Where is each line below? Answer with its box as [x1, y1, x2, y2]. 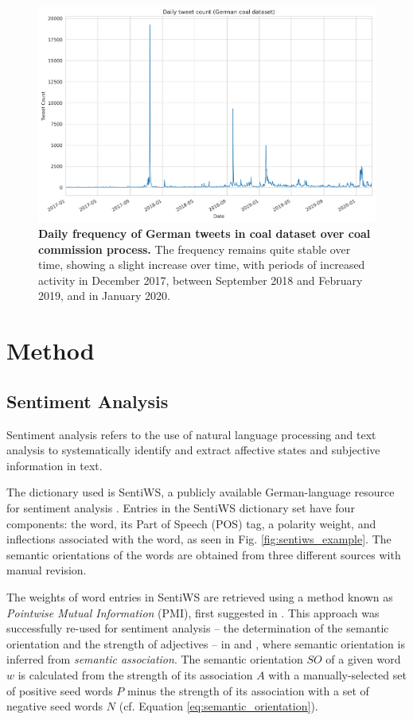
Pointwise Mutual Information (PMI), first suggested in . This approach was [6, 604, 380, 621]
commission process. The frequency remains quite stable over [38, 240, 351, 257]
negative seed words [6, 698, 103, 714]
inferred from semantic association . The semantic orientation [6, 651, 303, 667]
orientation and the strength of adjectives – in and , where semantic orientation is [6, 635, 405, 652]
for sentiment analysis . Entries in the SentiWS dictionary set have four [6, 499, 355, 516]
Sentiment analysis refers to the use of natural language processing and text [6, 426, 376, 442]
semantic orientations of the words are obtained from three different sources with [6, 546, 401, 562]
